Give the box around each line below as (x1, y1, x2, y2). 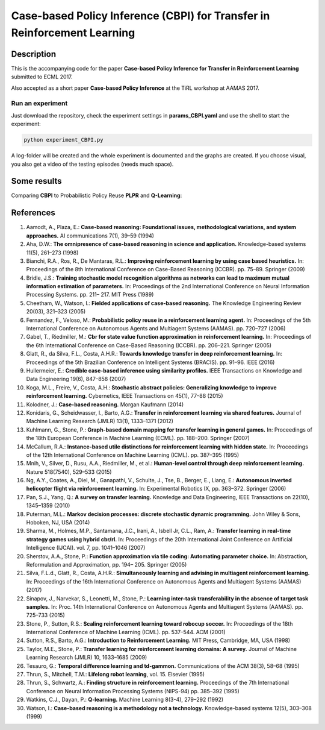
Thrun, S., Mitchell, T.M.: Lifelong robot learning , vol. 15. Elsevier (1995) (26, 671, 205, 678)
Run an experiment (11, 99, 68, 108)
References (11, 208, 55, 218)
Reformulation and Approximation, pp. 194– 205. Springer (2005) (26, 561, 187, 568)
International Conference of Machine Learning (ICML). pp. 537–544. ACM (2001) (26, 629, 226, 636)
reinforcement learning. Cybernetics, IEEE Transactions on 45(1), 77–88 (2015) (26, 392, 223, 400)
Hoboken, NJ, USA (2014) (26, 519, 90, 526)
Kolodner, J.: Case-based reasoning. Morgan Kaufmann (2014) (26, 401, 184, 408)
